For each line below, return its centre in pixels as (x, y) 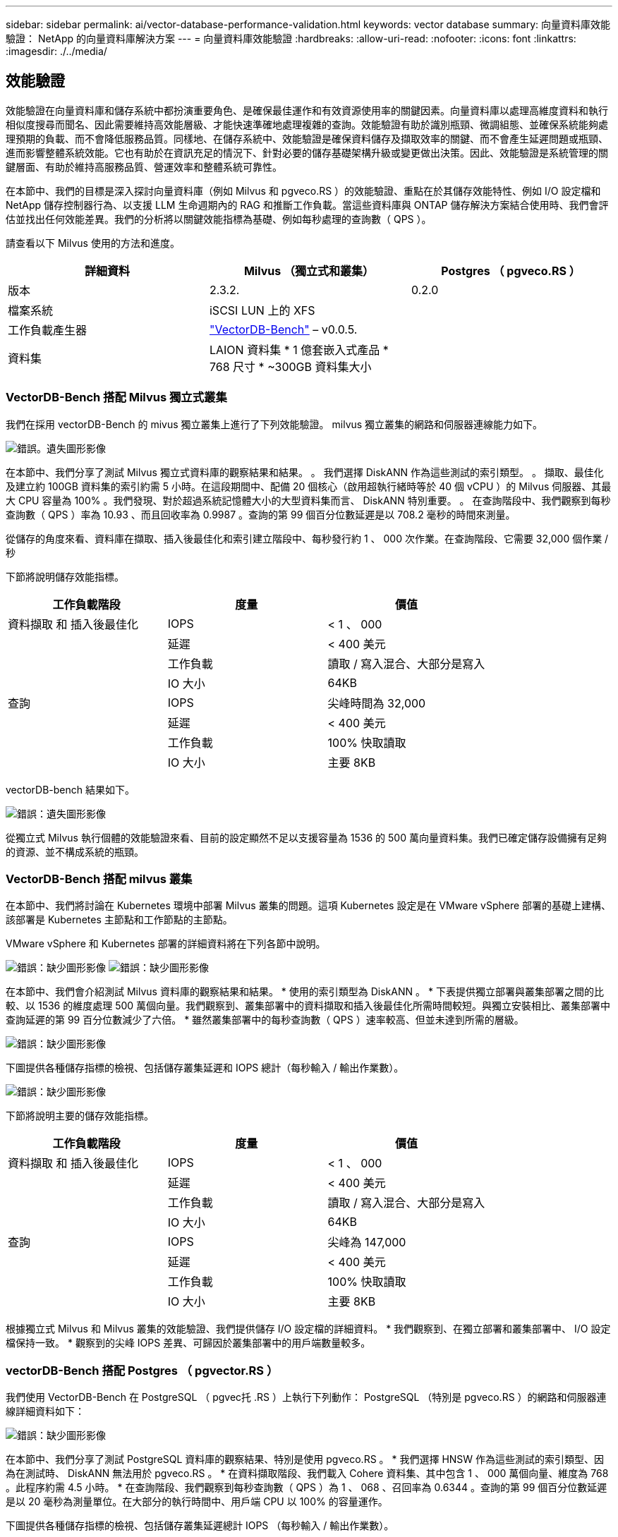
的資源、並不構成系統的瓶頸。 (75, 851)
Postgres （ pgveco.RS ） (511, 271)
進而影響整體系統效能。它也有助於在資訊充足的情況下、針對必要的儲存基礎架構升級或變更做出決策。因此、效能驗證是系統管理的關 (307, 152)
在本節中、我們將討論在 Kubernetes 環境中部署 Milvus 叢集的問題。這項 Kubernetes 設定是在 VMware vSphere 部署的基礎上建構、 (309, 906)
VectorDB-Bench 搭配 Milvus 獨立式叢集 (116, 397)
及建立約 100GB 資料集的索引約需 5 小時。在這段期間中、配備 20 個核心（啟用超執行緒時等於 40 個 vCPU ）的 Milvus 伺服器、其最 (309, 486)
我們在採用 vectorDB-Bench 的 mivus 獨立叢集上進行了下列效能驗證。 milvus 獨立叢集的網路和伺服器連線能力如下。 (274, 424)
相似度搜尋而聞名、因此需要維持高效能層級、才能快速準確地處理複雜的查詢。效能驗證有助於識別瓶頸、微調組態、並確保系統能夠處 (307, 124)
